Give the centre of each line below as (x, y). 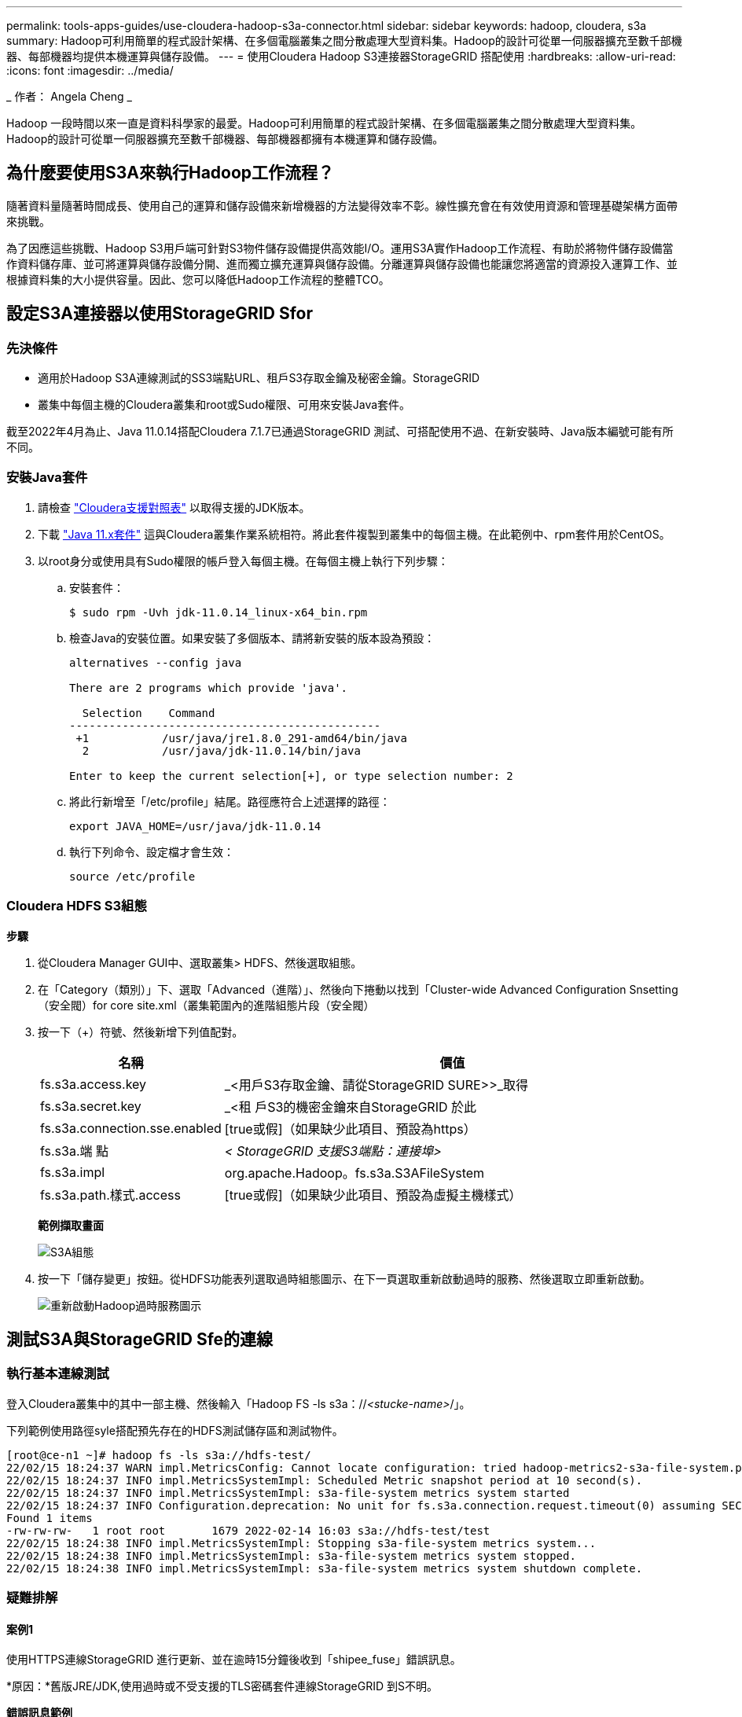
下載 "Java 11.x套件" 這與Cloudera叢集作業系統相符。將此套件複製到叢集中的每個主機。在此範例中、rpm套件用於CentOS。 (354, 534)
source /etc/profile (132, 876)
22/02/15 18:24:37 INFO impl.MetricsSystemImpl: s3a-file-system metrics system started (288, 1493)
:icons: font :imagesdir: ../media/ (90, 70)
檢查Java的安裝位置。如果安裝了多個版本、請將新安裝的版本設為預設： (252, 638)
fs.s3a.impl (73, 1172)
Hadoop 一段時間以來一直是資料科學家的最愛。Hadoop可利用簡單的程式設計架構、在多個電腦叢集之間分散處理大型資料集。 (324, 123)
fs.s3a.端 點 (75, 1151)
